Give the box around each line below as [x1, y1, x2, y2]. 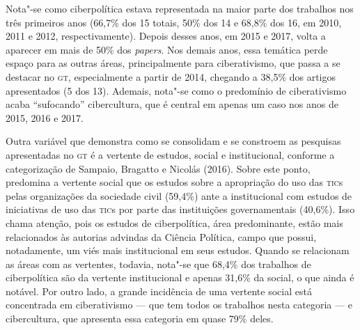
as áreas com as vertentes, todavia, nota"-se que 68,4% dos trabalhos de [6, 256, 311, 271]
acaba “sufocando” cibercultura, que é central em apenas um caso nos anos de [6, 97, 339, 111]
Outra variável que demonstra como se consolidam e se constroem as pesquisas [6, 134, 341, 148]
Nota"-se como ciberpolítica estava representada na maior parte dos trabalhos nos [6, 1, 354, 15]
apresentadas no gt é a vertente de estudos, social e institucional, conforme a [6, 147, 335, 162]
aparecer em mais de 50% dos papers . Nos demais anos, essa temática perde [6, 42, 328, 56]
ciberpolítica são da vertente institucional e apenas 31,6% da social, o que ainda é [6, 270, 354, 285]
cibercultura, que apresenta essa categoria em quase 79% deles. [6, 311, 274, 326]
